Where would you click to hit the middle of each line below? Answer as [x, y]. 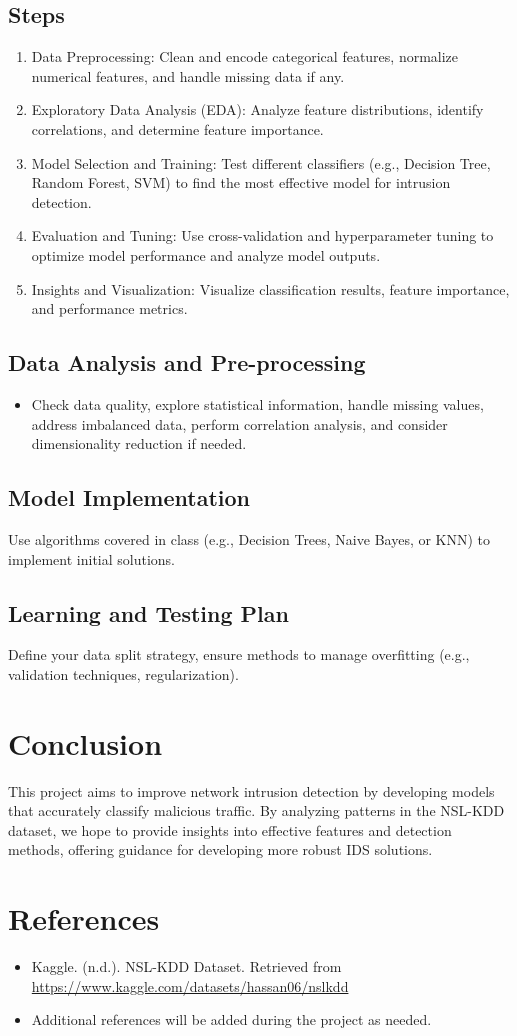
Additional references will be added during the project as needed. [231, 1019]
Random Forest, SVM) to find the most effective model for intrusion [241, 182]
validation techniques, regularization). [123, 673]
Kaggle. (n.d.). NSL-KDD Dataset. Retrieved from [186, 966]
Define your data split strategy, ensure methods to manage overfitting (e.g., [239, 654]
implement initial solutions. [92, 558]
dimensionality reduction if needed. [139, 443]
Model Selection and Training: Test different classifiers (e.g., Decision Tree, [261, 162]
